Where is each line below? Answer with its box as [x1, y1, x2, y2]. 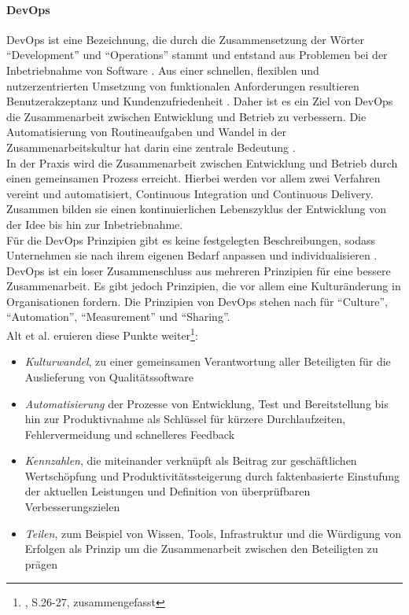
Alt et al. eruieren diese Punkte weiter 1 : [6, 325, 198, 343]
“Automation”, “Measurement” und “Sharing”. [6, 308, 230, 325]
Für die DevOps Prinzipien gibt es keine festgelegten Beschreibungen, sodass [6, 231, 375, 248]
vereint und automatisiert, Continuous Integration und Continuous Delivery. [6, 185, 374, 201]
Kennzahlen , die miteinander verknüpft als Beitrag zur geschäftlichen [24, 452, 357, 469]
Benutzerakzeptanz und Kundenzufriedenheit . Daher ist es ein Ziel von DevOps [6, 93, 393, 109]
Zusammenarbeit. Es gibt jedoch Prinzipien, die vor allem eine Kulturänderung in [6, 278, 401, 294]
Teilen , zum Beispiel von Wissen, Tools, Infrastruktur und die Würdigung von [24, 525, 401, 541]
